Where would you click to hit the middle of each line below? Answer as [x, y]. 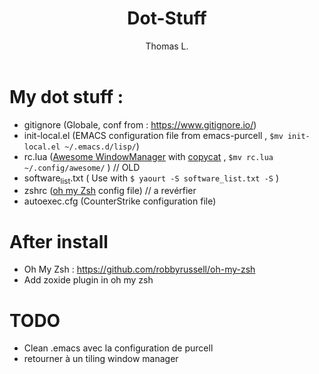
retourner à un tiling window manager [101, 359]
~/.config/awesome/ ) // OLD [82, 167]
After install [59, 241]
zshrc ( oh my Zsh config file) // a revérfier [110, 191]
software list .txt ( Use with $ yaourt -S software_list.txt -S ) [151, 179]
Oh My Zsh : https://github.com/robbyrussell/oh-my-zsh [139, 269]
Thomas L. [167, 46]
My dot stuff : [66, 96]
